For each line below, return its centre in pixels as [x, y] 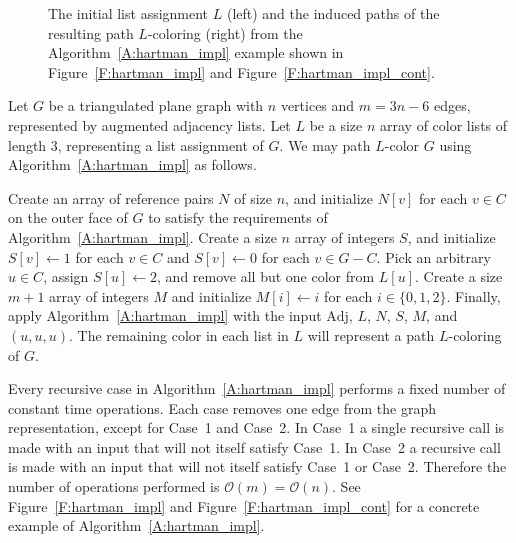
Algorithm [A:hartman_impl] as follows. [132, 164]
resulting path [91, 32]
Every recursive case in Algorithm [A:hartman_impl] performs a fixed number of [257, 388]
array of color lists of [443, 124]
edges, [452, 105]
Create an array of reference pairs [111, 197]
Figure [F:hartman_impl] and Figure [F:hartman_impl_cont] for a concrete [244, 505]
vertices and [317, 105]
